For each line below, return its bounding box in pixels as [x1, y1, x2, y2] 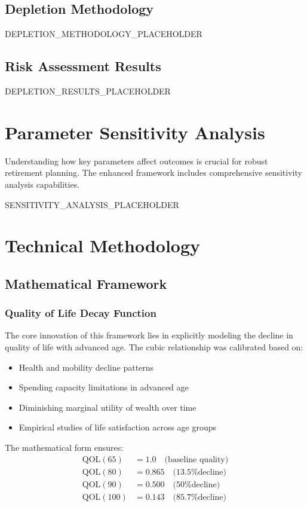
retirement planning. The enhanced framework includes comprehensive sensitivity [5, 166, 302, 179]
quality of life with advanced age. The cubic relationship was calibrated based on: [5, 341, 303, 353]
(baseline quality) [164, 455, 229, 464]
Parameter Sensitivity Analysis [5, 120, 265, 144]
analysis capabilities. [5, 178, 80, 190]
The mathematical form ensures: [5, 441, 124, 454]
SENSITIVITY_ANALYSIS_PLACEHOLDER [5, 198, 179, 210]
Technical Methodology [5, 233, 201, 258]
